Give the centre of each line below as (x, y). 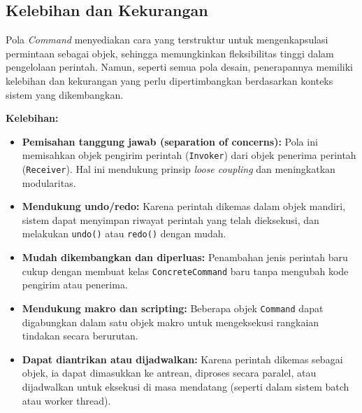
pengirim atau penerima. (75, 285)
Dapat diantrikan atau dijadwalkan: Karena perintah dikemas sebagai (182, 359)
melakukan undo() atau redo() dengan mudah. (124, 233)
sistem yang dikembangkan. (65, 94)
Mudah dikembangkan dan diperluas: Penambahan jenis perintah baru (185, 257)
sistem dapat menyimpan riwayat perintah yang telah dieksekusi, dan (171, 219)
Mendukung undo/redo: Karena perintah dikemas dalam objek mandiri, (184, 206)
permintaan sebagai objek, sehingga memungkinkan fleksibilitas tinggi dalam (170, 53)
